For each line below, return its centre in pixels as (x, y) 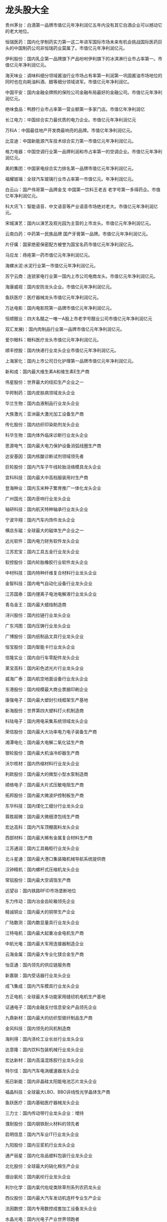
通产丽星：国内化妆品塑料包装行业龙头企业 (49, 1155)
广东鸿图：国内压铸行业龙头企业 (38, 626)
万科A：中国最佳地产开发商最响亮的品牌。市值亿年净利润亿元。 (70, 130)
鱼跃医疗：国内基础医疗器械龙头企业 (42, 1102)
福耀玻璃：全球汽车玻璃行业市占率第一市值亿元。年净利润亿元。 (71, 179)
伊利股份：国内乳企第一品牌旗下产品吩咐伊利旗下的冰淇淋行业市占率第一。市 (84, 58)
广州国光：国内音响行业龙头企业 (38, 499)
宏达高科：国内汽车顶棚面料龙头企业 (42, 827)
